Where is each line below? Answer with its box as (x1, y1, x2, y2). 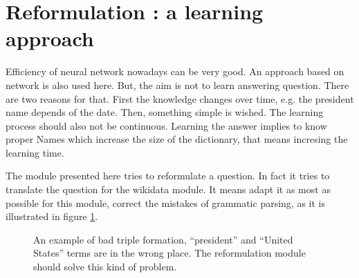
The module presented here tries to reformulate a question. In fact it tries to (6, 168, 330, 183)
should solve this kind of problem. (33, 259, 177, 274)
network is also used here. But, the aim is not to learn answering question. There (6, 77, 349, 92)
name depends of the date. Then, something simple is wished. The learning (6, 105, 324, 119)
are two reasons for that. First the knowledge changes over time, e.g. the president (6, 91, 354, 106)
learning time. (6, 145, 64, 159)
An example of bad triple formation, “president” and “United (33, 232, 293, 246)
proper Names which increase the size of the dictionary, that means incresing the (6, 132, 348, 146)
